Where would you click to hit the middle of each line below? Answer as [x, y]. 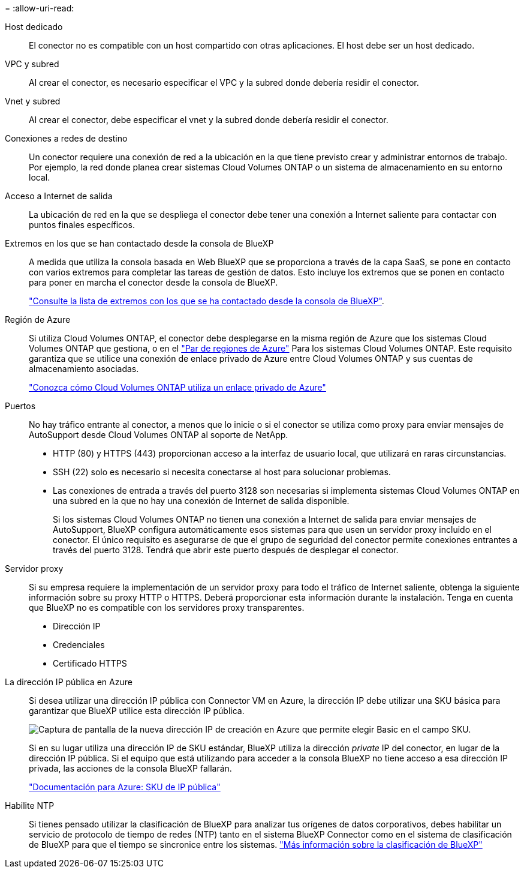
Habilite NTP [30, 805]
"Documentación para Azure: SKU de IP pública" [125, 787]
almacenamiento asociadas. [84, 369]
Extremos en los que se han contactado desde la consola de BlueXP [139, 243]
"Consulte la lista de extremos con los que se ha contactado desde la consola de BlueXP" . [207, 301]
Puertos [20, 406]
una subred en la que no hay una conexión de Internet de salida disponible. [201, 501]
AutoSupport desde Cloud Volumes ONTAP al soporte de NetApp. [159, 435]
